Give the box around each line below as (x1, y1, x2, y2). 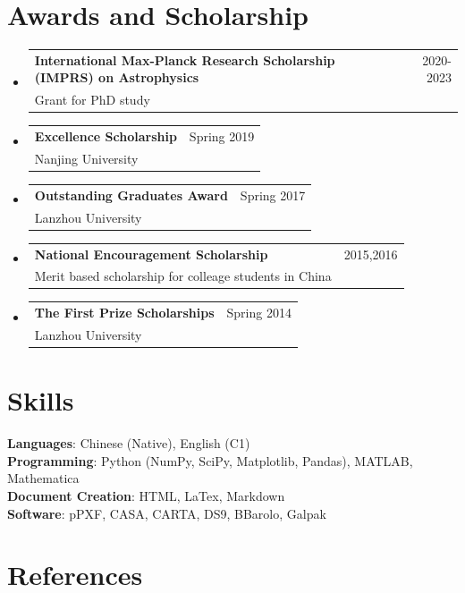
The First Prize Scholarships (34, 303, 215, 322)
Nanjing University (34, 149, 139, 167)
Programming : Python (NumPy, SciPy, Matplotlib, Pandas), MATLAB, (7, 451, 413, 470)
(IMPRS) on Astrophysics (34, 68, 199, 87)
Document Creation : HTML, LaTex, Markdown (7, 487, 285, 505)
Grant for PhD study (34, 90, 150, 109)
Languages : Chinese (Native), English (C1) (7, 434, 250, 453)
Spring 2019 (189, 127, 255, 146)
